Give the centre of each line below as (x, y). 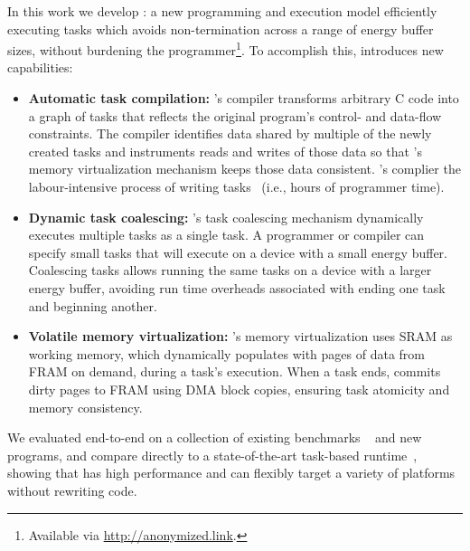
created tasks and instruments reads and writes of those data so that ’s (225, 151)
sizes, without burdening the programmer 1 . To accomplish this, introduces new (226, 48)
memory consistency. (85, 407)
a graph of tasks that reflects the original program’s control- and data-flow (235, 115)
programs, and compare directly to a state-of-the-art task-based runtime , (212, 455)
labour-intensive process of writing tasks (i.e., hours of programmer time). (236, 186)
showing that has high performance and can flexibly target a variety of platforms (231, 473)
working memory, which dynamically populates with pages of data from (226, 353)
